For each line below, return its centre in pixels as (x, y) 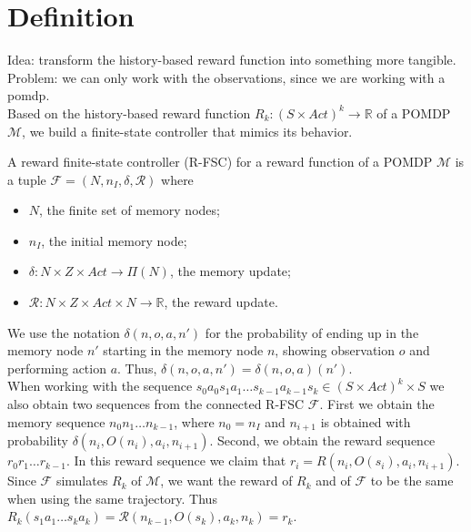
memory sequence (56, 421)
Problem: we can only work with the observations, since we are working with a (226, 77)
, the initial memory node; (114, 240)
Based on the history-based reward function (129, 113)
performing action (57, 368)
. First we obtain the (377, 404)
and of (333, 481)
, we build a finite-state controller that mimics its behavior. (187, 131)
